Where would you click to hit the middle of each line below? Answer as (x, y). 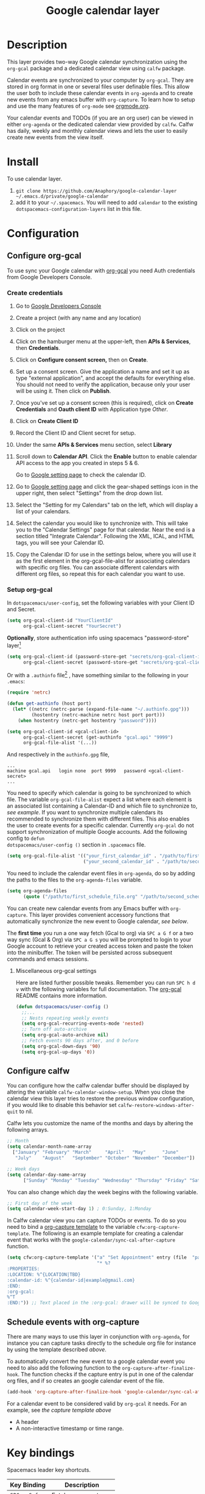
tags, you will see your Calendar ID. (60, 542)
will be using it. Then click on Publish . (63, 391)
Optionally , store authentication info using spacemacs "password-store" (98, 638)
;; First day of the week (40, 1203)
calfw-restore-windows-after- (156, 1106)
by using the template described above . (57, 1350)
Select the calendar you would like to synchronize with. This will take (102, 523)
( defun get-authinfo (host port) (49, 704)
